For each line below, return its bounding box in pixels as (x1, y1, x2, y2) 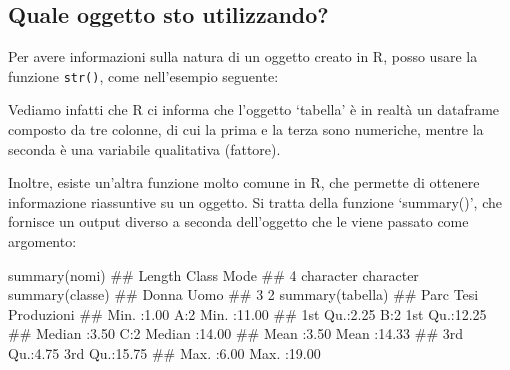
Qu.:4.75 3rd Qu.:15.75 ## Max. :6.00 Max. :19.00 (8, 342, 321, 363)
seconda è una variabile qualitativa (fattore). (8, 138, 281, 159)
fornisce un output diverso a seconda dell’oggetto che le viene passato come (8, 211, 469, 232)
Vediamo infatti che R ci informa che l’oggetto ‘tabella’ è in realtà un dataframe (8, 99, 500, 120)
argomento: (8, 231, 77, 252)
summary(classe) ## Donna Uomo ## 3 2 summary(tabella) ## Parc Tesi (8, 284, 479, 305)
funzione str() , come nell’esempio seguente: (8, 65, 279, 86)
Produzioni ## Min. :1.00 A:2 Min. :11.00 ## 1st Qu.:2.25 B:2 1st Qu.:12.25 (8, 303, 487, 324)
